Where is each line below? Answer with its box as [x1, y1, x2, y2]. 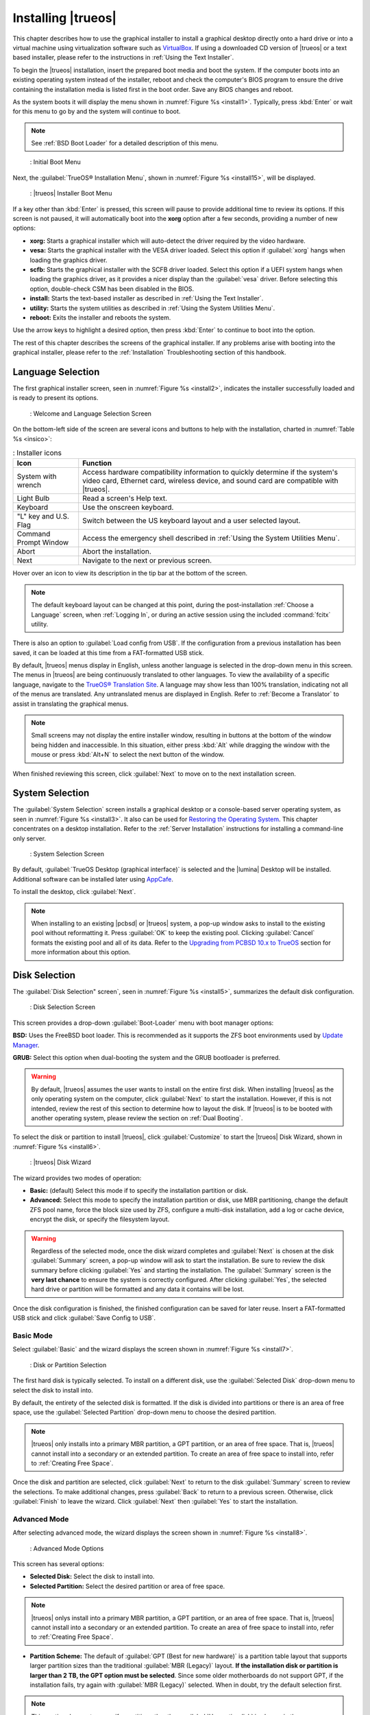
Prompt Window [16, 538, 69, 547]
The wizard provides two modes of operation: [12, 1174, 142, 1182]
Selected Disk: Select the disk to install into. [29, 1572, 155, 1581]
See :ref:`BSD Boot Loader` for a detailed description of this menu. [31, 139, 219, 147]
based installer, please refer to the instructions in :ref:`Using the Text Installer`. [12, 54, 234, 62]
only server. [12, 834, 47, 842]
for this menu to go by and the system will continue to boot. [12, 107, 181, 116]
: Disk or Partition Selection [29, 1360, 107, 1369]
